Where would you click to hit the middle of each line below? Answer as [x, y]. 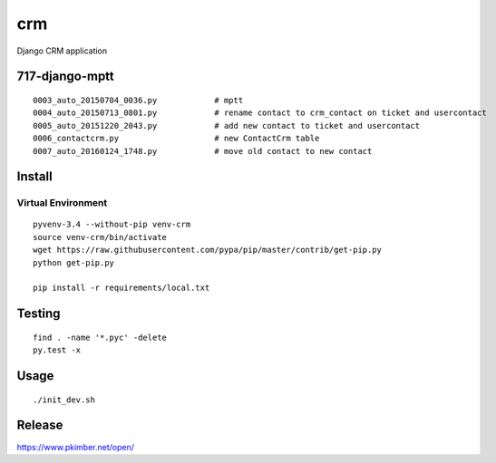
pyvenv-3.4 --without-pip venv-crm [112, 225]
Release [40, 425]
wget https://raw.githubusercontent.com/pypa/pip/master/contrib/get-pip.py [208, 250]
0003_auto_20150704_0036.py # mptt [138, 100]
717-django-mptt [66, 77]
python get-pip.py [74, 262]
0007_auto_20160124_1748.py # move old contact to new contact [203, 151]
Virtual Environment [62, 203]
